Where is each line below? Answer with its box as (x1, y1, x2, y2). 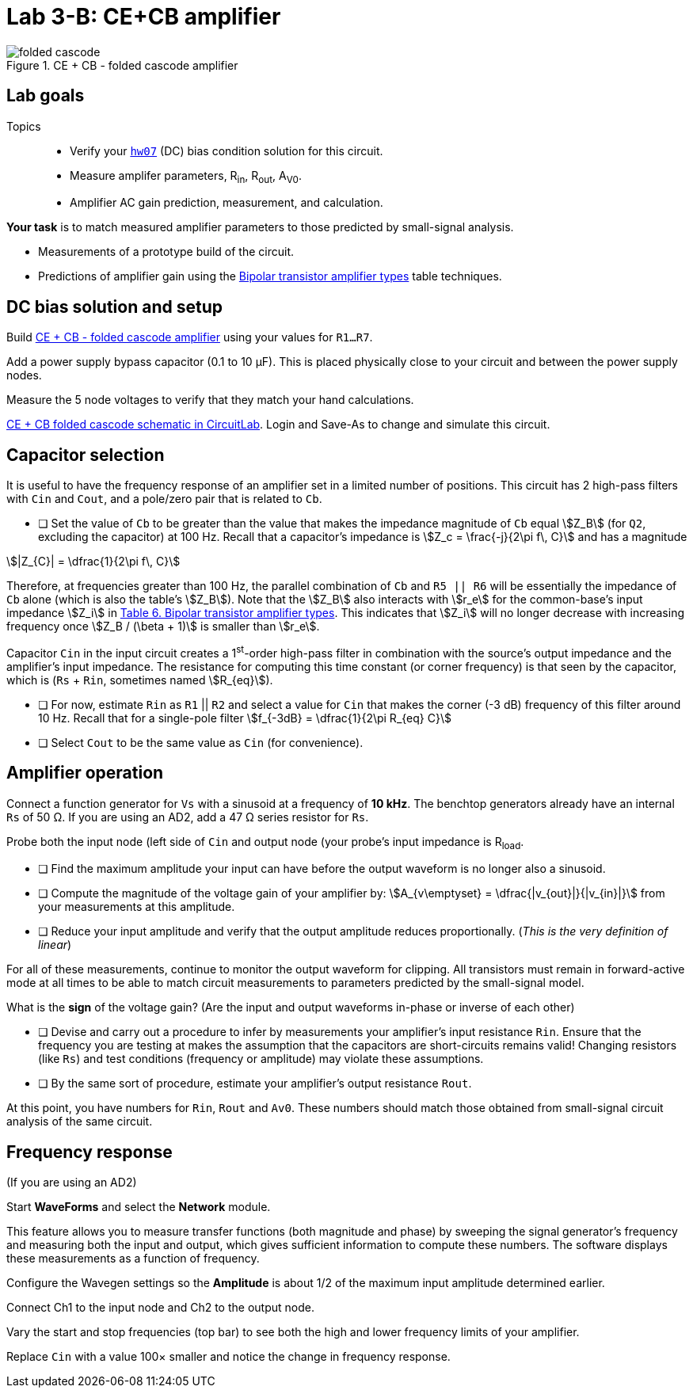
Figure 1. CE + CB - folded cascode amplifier (6, 58, 238, 72)
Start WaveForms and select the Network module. (6, 1200, 271, 1214)
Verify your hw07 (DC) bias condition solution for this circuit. (70, 143, 383, 158)
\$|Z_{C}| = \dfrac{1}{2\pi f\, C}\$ (6, 554, 181, 569)
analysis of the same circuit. (6, 1114, 153, 1129)
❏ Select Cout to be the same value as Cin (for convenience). (38, 735, 364, 749)
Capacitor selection (6, 444, 165, 465)
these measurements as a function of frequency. (6, 1251, 260, 1266)
